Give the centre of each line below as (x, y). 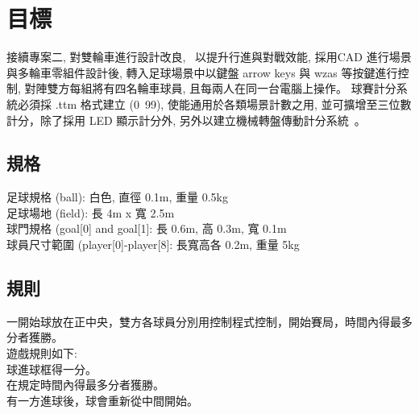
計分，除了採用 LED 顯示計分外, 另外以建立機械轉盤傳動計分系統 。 (186, 120)
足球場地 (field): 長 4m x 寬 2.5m (91, 212)
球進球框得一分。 (52, 368)
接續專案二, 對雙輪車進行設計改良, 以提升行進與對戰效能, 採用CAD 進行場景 (209, 57)
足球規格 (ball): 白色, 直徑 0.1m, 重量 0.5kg (117, 197)
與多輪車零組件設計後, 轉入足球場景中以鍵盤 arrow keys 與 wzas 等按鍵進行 (202, 72)
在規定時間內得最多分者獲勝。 (85, 385)
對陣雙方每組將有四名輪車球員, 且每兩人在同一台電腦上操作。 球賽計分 (210, 88)
